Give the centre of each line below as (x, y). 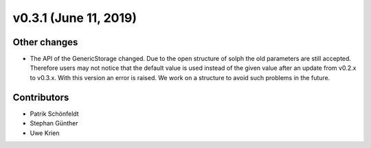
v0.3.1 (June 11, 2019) (75, 18)
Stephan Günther (54, 123)
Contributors (41, 97)
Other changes (45, 42)
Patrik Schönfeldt (54, 114)
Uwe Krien (45, 133)
